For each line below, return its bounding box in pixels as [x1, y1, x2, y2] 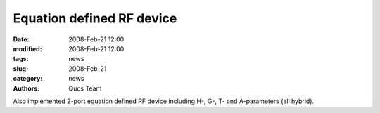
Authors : [13, 84, 40, 93]
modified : [13, 44, 42, 53]
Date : [13, 35, 30, 44]
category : [13, 74, 43, 83]
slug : [13, 64, 28, 73]
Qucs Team [68, 84, 102, 93]
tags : [13, 55, 29, 63]
